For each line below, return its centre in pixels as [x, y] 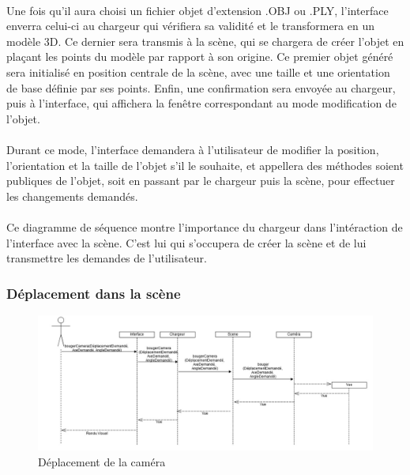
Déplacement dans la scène [94, 293]
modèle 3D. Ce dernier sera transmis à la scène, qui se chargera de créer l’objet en [205, 41]
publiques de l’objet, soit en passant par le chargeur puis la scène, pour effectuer [201, 181]
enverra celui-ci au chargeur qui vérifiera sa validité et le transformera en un [190, 26]
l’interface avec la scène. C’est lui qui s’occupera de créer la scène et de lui [186, 242]
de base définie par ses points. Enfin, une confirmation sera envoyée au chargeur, [201, 87]
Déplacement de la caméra [102, 461]
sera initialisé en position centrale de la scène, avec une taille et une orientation [198, 72]
